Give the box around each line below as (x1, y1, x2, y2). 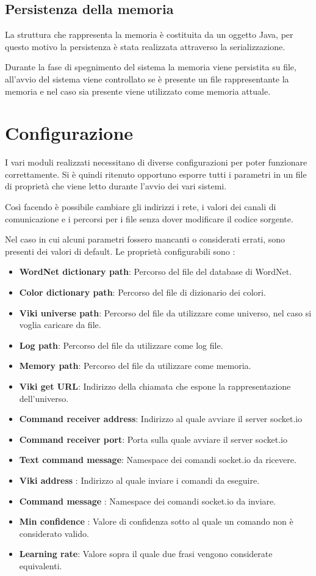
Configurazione (5, 120, 134, 145)
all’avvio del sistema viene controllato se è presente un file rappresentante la (5, 72, 289, 85)
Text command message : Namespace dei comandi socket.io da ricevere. (19, 453, 296, 466)
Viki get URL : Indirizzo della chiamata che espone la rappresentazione (19, 380, 291, 393)
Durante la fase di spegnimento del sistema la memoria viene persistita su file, (5, 60, 296, 73)
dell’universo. (19, 392, 69, 404)
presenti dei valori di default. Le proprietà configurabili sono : (5, 244, 235, 257)
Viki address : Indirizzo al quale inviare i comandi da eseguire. (19, 473, 260, 486)
